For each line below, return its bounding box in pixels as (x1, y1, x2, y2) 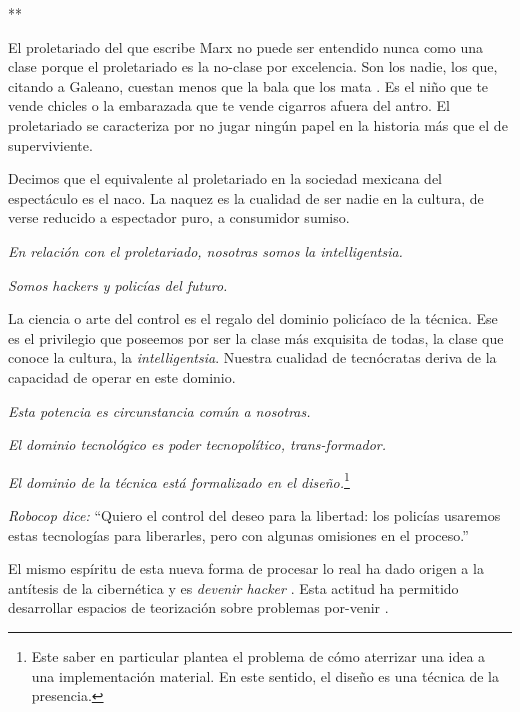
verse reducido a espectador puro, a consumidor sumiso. (8, 207, 350, 228)
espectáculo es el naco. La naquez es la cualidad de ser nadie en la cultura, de (8, 187, 484, 208)
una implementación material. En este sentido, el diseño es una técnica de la (31, 665, 499, 686)
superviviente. (8, 134, 93, 155)
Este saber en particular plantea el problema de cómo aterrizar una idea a (31, 645, 486, 666)
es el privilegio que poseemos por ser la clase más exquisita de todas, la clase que (8, 327, 504, 348)
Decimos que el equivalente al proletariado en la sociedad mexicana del (8, 168, 442, 189)
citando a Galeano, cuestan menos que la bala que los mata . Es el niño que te (8, 75, 489, 96)
